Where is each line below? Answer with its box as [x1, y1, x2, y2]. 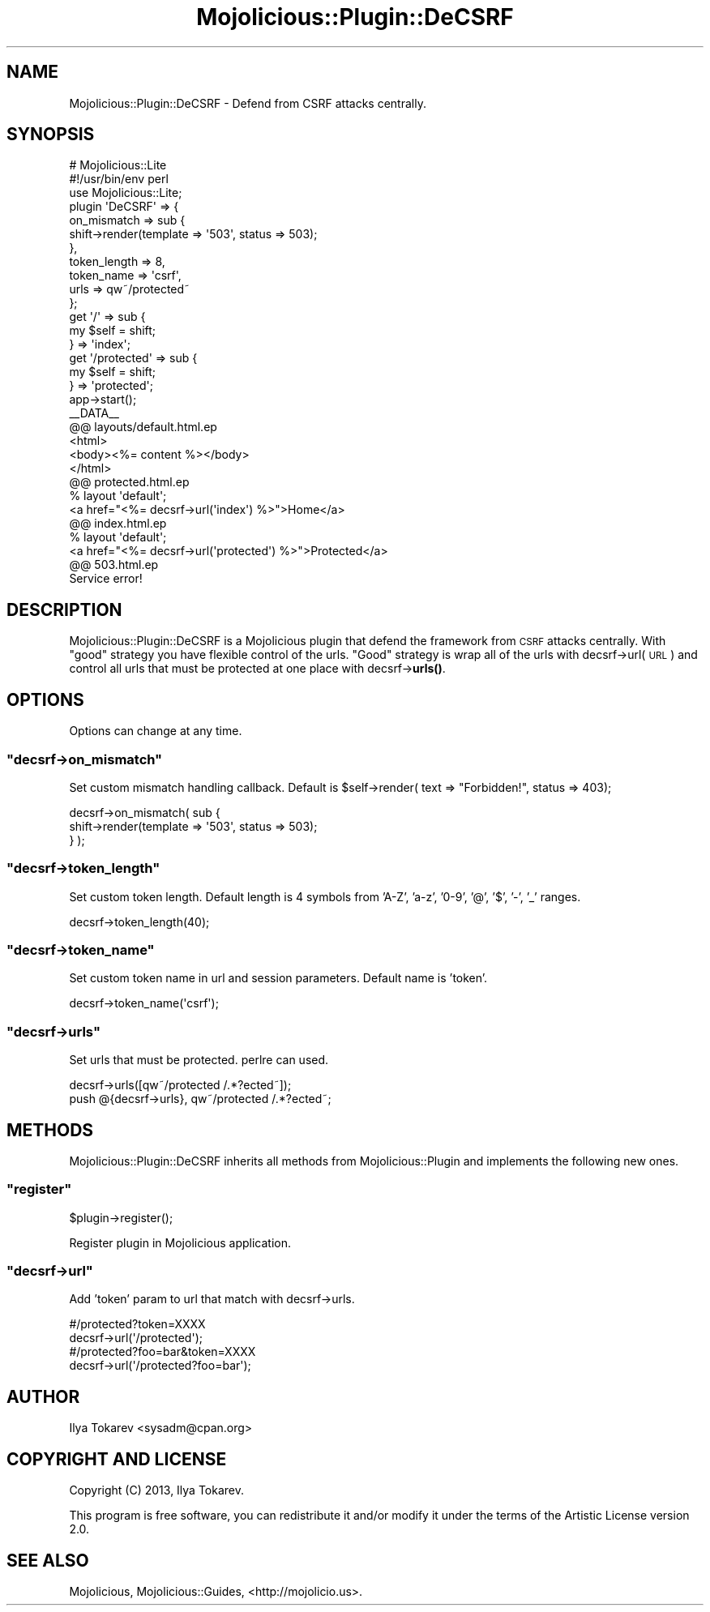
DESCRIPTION [6, 599, 122, 620]
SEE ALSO [6, 1550, 89, 1571]
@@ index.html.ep [69, 516, 167, 531]
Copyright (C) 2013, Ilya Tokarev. [69, 1483, 245, 1498]
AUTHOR [6, 1386, 80, 1407]
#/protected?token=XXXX [69, 1317, 206, 1332]
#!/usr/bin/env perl [69, 172, 169, 186]
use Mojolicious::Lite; [69, 186, 182, 200]
